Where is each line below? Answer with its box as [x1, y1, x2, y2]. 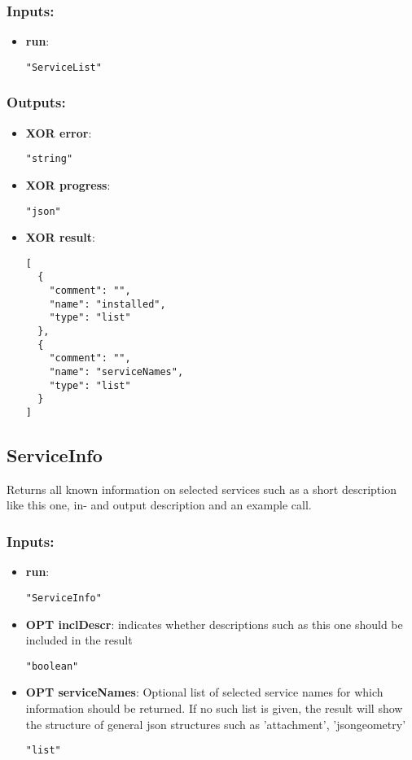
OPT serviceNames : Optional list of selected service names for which [25, 684, 384, 701]
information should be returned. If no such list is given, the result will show [25, 699, 403, 716]
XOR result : [25, 229, 96, 246]
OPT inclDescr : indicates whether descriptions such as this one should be [25, 615, 403, 632]
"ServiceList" [25, 61, 102, 73]
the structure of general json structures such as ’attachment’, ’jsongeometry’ [25, 715, 406, 732]
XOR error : [25, 124, 92, 141]
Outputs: [7, 92, 66, 112]
